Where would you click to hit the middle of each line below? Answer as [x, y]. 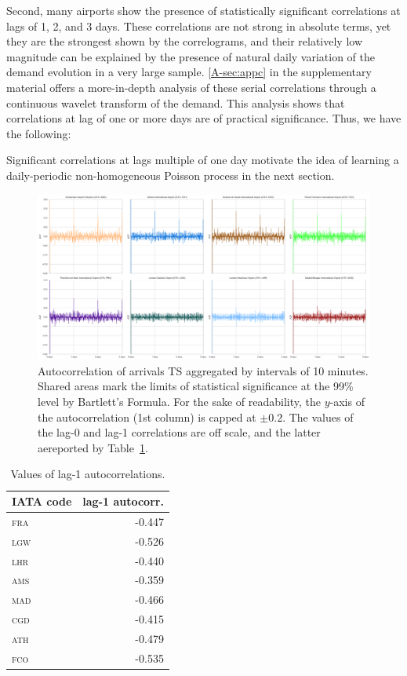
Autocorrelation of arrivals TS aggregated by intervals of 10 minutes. [203, 370]
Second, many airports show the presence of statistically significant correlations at [203, 10]
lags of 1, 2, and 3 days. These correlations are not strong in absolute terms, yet [199, 26]
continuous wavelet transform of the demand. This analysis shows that [176, 102]
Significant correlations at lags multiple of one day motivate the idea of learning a [203, 160]
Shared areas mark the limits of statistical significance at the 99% [196, 386]
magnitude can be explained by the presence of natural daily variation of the [191, 56]
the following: [39, 133]
